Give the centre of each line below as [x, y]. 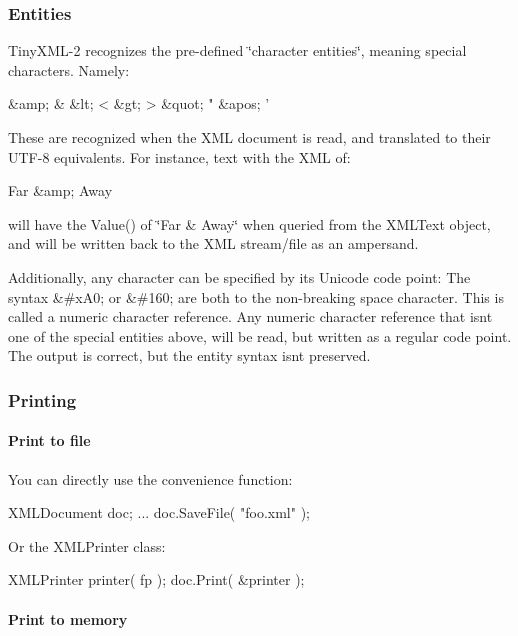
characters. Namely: [69, 69]
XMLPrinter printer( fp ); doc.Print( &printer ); [156, 579]
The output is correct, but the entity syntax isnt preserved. [189, 355]
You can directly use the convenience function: [150, 478]
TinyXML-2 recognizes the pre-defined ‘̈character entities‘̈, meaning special [237, 50]
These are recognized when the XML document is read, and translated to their [249, 137]
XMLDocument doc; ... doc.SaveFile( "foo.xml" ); [159, 512]
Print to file [49, 440]
